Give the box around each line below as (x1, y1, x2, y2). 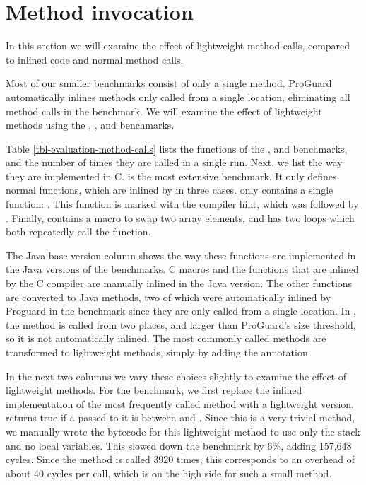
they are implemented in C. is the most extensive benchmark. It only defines (6, 168, 337, 183)
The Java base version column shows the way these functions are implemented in (6, 247, 356, 262)
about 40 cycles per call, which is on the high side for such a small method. (6, 465, 332, 480)
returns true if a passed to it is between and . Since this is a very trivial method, (6, 410, 355, 425)
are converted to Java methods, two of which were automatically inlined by (6, 289, 331, 304)
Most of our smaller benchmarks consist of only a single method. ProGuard (6, 76, 332, 90)
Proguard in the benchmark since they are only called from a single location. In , (6, 303, 357, 318)
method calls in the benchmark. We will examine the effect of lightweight (6, 103, 322, 118)
